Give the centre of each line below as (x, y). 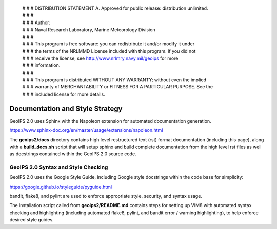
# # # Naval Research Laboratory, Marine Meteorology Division (89, 30)
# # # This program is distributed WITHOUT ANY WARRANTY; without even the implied (114, 80)
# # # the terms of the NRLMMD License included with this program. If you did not (109, 51)
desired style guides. (32, 220)
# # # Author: (36, 22)
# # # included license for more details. (64, 94)
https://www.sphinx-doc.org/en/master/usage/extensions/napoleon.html (86, 130)
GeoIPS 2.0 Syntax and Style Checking (59, 167)
